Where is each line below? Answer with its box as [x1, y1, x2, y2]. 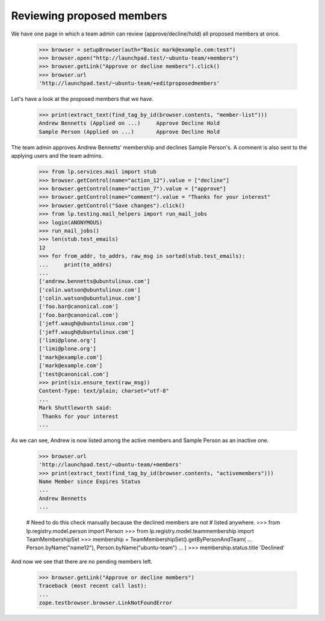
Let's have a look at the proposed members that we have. [11, 95, 154, 102]
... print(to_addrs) [39, 261, 113, 268]
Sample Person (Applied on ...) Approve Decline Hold [39, 128, 220, 135]
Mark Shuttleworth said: [39, 404, 113, 411]
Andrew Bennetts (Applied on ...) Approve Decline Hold [39, 120, 220, 126]
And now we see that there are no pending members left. [11, 558, 153, 565]
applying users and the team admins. [11, 152, 104, 160]
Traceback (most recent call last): [39, 582, 147, 590]
